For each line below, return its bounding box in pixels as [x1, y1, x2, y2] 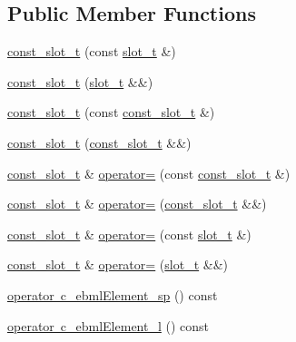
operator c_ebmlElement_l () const [7, 316, 210, 335]
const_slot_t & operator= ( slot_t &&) [7, 255, 229, 274]
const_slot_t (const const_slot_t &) [7, 103, 215, 122]
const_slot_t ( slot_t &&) [7, 72, 153, 91]
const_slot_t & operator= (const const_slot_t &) [7, 163, 291, 182]
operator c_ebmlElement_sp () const [7, 285, 218, 304]
